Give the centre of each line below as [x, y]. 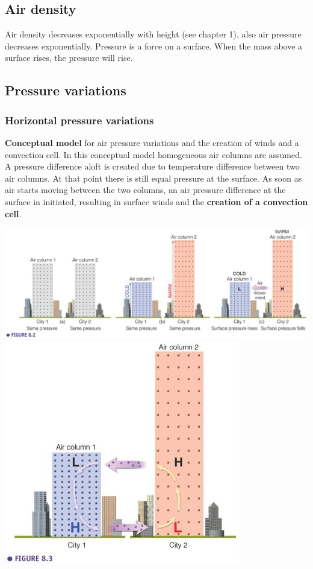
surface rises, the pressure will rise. [69, 58]
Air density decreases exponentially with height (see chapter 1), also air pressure [153, 34]
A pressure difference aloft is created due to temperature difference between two [152, 166]
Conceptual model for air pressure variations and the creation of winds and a [152, 142]
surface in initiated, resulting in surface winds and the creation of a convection [156, 201]
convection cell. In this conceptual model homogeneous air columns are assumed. [153, 154]
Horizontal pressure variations [79, 120]
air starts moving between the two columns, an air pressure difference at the [145, 190]
